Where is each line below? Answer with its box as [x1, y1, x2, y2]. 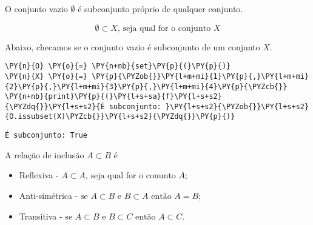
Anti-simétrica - [19, 189, 78, 201]
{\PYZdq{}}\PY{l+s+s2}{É [5, 102, 105, 111]
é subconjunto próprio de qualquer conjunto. [78, 2, 243, 15]
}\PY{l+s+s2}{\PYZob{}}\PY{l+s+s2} [165, 102, 309, 111]
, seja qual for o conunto [85, 172, 176, 181]
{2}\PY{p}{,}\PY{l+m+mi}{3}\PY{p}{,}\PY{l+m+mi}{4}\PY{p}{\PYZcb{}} [5, 82, 288, 91]
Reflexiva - [19, 169, 59, 181]
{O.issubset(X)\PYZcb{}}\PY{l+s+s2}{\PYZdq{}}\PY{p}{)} [5, 112, 235, 121]
